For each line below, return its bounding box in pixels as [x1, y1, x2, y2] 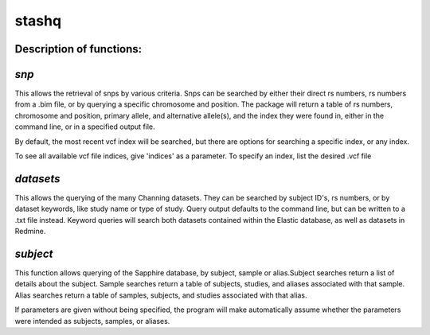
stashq [14, 12, 62, 29]
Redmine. [14, 227, 46, 236]
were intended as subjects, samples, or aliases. [14, 316, 170, 325]
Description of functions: [14, 42, 143, 56]
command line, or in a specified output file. [14, 122, 155, 131]
